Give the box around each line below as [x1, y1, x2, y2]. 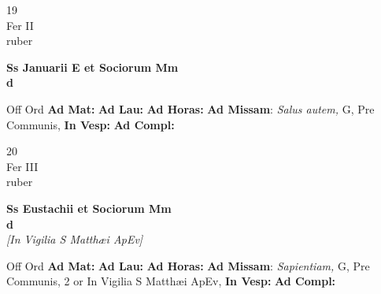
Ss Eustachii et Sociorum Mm [6, 199, 172, 216]
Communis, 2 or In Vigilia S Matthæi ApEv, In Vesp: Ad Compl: [6, 273, 336, 289]
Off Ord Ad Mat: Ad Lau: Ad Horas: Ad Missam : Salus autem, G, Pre [6, 100, 375, 117]
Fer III [6, 158, 39, 174]
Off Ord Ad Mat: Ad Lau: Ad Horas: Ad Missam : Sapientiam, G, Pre [6, 257, 370, 274]
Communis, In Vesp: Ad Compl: [6, 116, 175, 132]
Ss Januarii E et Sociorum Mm [6, 58, 179, 75]
